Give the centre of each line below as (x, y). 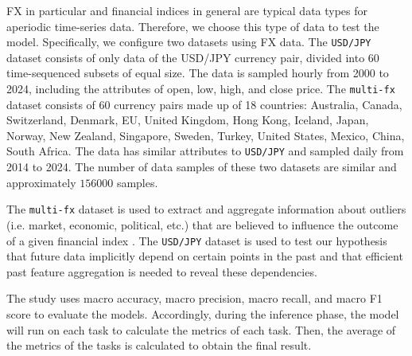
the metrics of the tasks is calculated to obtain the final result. (159, 345)
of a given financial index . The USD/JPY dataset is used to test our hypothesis (197, 240)
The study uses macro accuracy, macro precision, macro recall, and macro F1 (194, 298)
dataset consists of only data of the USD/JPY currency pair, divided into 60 (193, 57)
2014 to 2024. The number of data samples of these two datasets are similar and (202, 167)
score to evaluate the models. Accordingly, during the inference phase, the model (203, 314)
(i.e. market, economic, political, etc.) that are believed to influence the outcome (202, 224)
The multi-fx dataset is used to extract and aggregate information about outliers (206, 209)
